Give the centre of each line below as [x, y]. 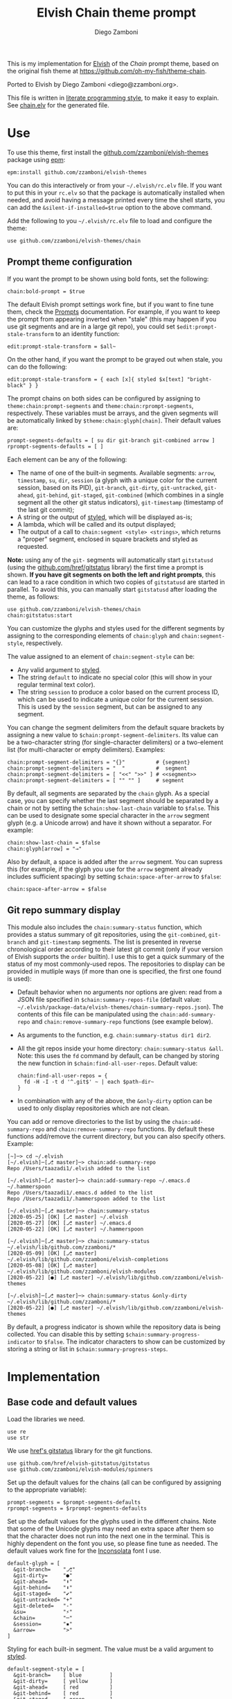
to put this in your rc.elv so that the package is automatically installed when [116, 193]
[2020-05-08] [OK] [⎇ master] [52, 1265]
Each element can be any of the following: [67, 459]
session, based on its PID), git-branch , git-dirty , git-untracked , [110, 487]
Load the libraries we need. [46, 1419]
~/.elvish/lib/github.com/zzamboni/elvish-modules [82, 1271]
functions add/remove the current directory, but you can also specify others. [116, 1136]
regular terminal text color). [56, 685]
